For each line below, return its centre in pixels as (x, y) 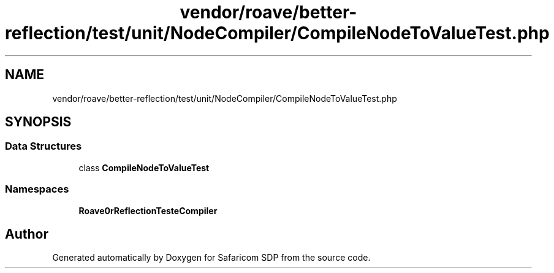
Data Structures (44, 146)
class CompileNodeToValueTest (144, 167)
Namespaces (37, 189)
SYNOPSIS (38, 122)
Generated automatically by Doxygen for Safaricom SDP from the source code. (211, 258)
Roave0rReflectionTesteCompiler (148, 210)
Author (27, 234)
